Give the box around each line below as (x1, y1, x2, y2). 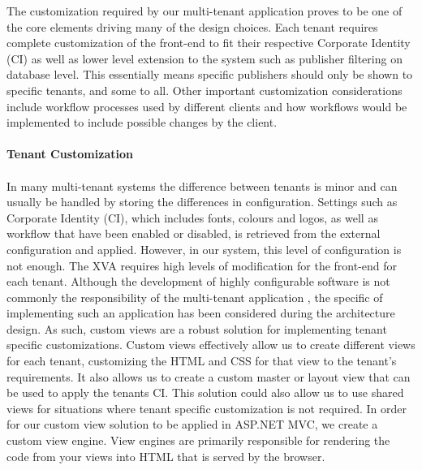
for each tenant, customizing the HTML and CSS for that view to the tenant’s (6, 352, 397, 369)
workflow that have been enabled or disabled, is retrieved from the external (6, 225, 381, 242)
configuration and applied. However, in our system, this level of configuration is (6, 240, 402, 257)
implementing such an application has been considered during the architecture (6, 304, 395, 321)
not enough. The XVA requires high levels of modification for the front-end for (6, 257, 398, 274)
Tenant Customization (6, 145, 133, 162)
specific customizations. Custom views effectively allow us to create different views (6, 336, 416, 353)
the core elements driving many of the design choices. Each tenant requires (6, 18, 378, 35)
